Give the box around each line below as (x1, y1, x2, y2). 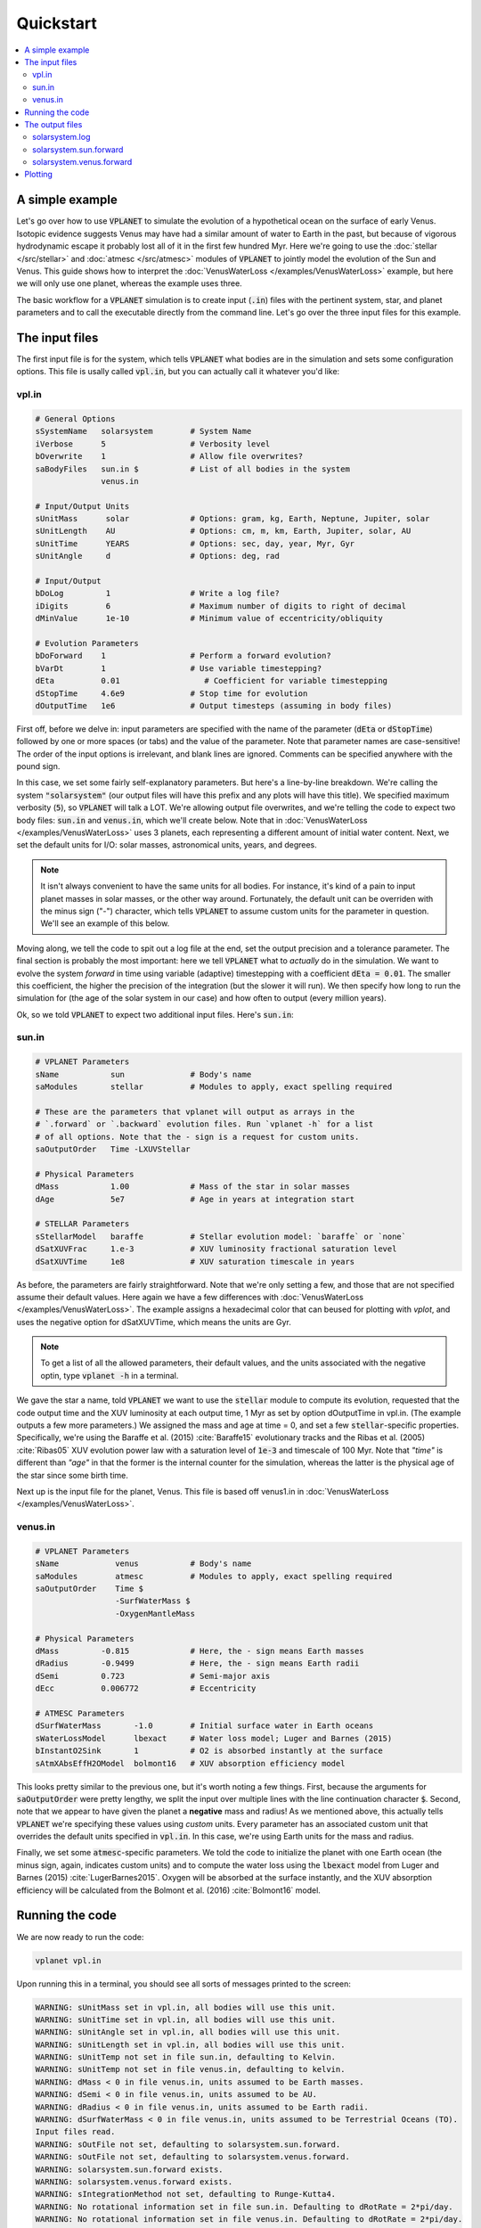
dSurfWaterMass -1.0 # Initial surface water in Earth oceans (35, 1721, 374, 1731)
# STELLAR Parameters (35, 1219, 130, 1229)
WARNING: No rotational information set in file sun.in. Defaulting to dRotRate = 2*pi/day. (35, 2201, 453, 2212)
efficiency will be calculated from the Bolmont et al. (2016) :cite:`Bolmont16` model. (16, 1885, 321, 1896)
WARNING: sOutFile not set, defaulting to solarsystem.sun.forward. (35, 2139, 341, 2150)
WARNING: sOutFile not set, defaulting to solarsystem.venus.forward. (35, 2152, 351, 2162)
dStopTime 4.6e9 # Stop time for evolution (35, 688, 308, 699)
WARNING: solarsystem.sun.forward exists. (35, 2164, 224, 2175)
